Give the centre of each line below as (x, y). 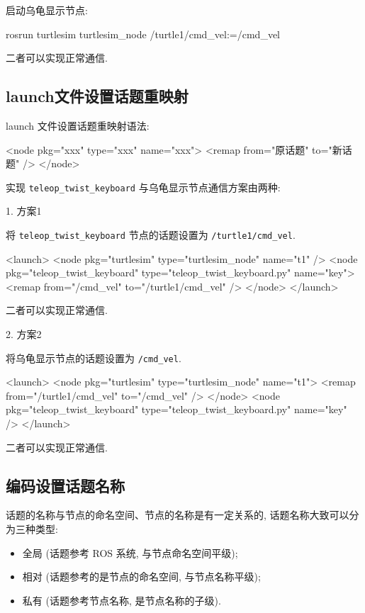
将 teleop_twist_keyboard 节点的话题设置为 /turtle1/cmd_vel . (151, 235)
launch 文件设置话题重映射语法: (78, 125)
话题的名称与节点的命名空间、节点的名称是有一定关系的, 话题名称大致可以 (178, 515)
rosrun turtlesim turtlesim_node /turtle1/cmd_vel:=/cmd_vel (143, 34)
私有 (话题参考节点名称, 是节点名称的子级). (122, 600)
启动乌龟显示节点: (47, 10)
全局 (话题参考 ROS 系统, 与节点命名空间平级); (130, 552)
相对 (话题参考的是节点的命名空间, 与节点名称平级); (141, 577)
